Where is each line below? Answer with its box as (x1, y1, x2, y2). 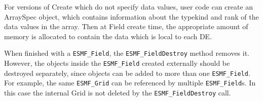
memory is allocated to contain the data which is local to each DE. (4, 31, 212, 41)
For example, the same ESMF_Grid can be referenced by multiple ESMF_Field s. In (4, 77, 256, 88)
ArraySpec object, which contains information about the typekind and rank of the (4, 11, 259, 22)
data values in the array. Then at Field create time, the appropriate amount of (4, 21, 248, 32)
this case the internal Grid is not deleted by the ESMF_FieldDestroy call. (4, 87, 231, 97)
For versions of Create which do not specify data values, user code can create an (4, 2, 253, 12)
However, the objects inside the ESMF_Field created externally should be (4, 58, 230, 68)
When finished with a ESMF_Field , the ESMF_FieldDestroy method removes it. (4, 48, 250, 58)
